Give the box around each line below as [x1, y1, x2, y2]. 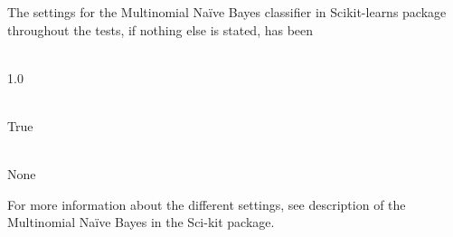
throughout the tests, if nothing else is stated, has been [7, 20, 314, 39]
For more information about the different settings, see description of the [7, 194, 406, 213]
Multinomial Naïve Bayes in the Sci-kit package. [7, 213, 275, 232]
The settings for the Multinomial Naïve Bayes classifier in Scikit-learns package [7, 3, 447, 21]
